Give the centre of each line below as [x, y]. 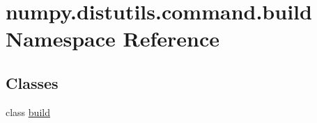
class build [28, 112]
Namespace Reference [113, 39]
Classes [32, 82]
